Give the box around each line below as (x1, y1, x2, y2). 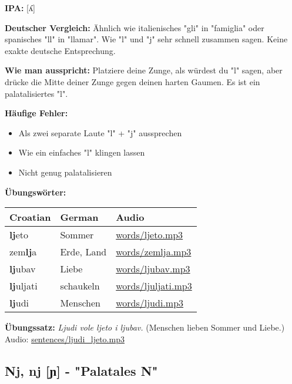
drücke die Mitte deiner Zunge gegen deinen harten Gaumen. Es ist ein (5, 75, 260, 87)
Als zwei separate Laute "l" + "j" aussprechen (18, 126, 182, 139)
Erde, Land (60, 245, 107, 259)
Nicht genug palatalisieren (18, 166, 112, 178)
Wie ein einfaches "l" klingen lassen (18, 146, 145, 159)
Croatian (9, 210, 51, 224)
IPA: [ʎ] (5, 2, 35, 14)
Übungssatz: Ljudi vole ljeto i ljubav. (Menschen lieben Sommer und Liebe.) (5, 321, 285, 334)
